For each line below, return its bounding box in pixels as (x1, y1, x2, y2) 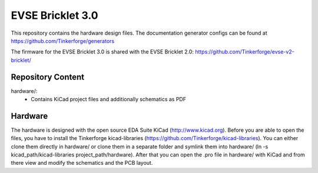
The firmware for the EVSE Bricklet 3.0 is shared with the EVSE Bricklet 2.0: (11, 48, 194, 55)
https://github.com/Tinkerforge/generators (11, 37, 115, 44)
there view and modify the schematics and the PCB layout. (11, 159, 153, 167)
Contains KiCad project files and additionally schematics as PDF (31, 96, 187, 103)
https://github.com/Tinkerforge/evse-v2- (195, 48, 294, 55)
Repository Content (11, 72, 85, 82)
